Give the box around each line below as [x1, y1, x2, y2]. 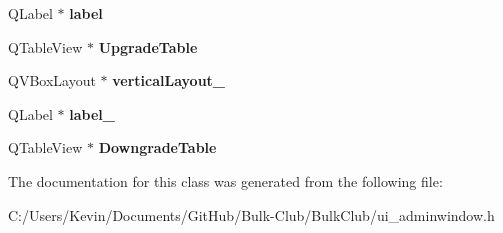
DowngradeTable [98, 137, 217, 158]
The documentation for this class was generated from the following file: [8, 170, 443, 191]
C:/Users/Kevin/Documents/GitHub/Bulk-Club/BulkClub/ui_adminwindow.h [8, 204, 495, 225]
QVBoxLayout [8, 70, 96, 91]
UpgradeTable [98, 36, 198, 57]
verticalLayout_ [112, 70, 226, 91]
